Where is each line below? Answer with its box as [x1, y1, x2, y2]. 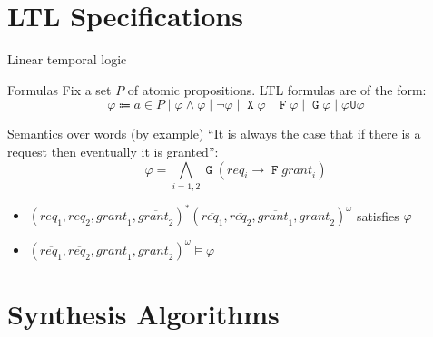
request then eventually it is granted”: [7, 141, 219, 160]
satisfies [356, 206, 399, 225]
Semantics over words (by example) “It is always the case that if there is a [7, 124, 421, 143]
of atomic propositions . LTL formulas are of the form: [127, 80, 427, 99]
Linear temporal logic [7, 50, 127, 69]
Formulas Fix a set [7, 80, 112, 99]
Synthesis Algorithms [7, 295, 280, 332]
